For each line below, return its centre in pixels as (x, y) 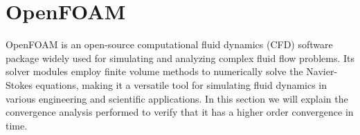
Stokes (19, 84)
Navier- (322, 71)
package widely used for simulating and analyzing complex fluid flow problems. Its (180, 58)
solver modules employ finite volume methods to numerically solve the (154, 71)
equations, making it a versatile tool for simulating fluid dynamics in (181, 84)
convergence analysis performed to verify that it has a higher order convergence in (180, 112)
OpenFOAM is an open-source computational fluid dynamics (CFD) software (169, 44)
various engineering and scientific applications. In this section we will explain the (177, 98)
